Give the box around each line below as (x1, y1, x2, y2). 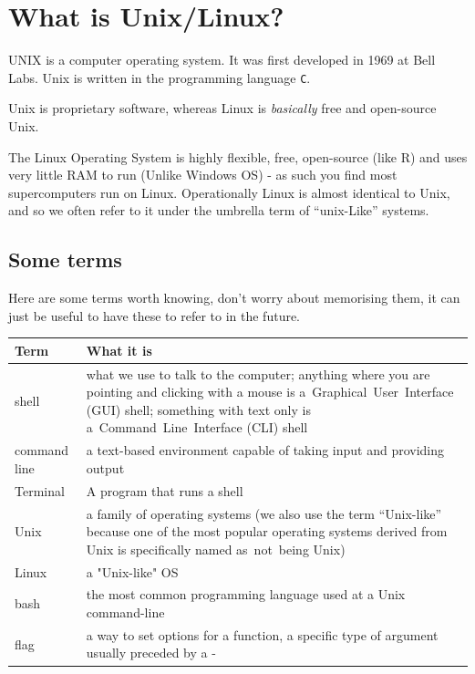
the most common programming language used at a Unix (86, 585, 406, 604)
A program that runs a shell (86, 481, 243, 500)
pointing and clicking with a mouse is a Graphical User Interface (86, 382, 454, 401)
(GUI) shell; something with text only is (86, 399, 311, 419)
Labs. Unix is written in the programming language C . (8, 67, 311, 87)
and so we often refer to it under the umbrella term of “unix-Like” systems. (8, 201, 429, 220)
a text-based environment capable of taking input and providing (86, 441, 445, 460)
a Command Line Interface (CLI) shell (86, 418, 308, 437)
